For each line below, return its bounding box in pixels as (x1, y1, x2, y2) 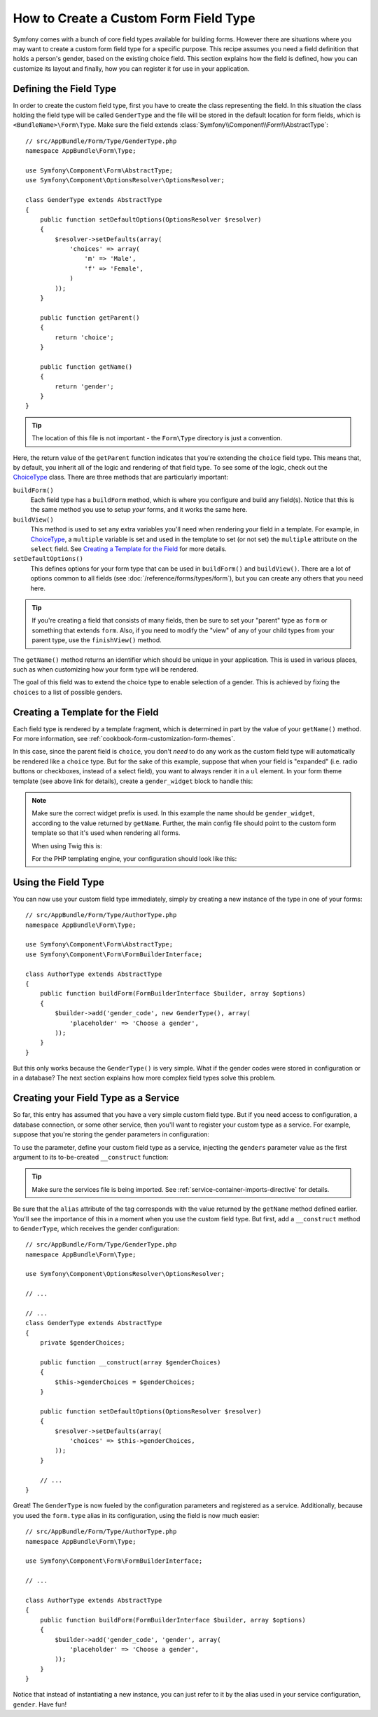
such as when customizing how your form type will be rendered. (13, 665, 199, 673)
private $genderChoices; (39, 1339, 125, 1347)
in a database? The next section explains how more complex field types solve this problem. (13, 1073, 276, 1083)
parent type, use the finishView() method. (31, 636, 162, 644)
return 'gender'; (55, 382, 115, 391)
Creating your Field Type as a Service (13, 1092, 180, 1104)
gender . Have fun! (13, 1700, 67, 1709)
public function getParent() (39, 313, 140, 322)
